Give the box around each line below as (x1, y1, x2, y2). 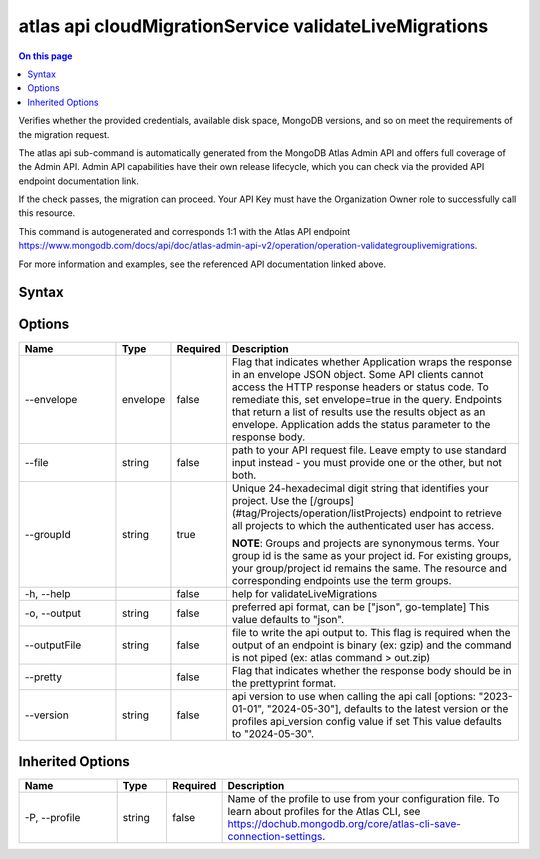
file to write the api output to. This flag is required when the (231, 625, 511, 639)
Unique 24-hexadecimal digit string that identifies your (231, 481, 489, 495)
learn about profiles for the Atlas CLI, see (227, 805, 421, 819)
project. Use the (231, 493, 308, 507)
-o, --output (24, 606, 82, 620)
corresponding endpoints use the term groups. (231, 573, 452, 587)
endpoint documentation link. (18, 175, 139, 187)
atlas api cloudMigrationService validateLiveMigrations (18, 15, 489, 37)
